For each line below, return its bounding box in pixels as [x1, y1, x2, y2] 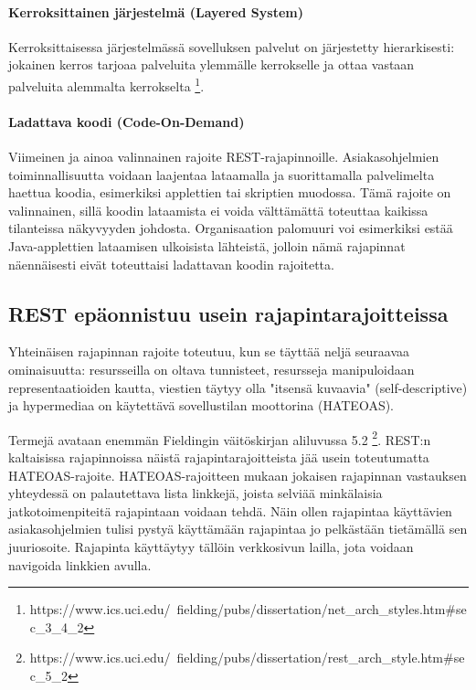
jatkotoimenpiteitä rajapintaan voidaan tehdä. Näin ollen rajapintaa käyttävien [8, 501, 452, 520]
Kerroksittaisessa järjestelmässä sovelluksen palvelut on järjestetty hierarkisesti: [8, 37, 455, 56]
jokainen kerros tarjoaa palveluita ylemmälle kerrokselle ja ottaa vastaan [8, 55, 415, 74]
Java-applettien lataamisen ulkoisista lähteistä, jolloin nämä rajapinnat [8, 237, 406, 255]
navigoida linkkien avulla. [8, 555, 152, 574]
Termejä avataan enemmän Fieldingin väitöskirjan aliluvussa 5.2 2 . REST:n [8, 427, 431, 449]
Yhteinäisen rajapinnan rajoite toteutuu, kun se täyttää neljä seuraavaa [8, 342, 410, 361]
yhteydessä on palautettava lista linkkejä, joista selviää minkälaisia [8, 483, 383, 503]
